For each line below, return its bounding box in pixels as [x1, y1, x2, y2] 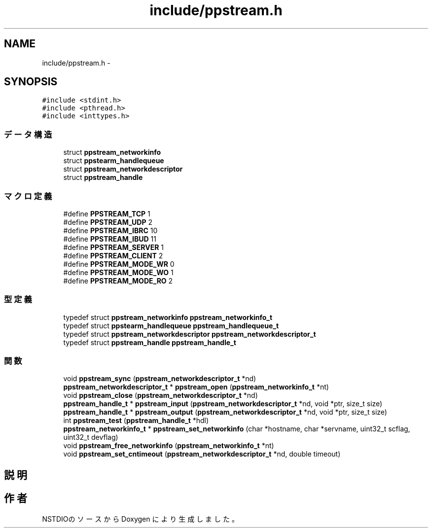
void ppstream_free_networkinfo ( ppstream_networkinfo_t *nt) [63, 441, 274, 450]
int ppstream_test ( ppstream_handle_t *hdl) [63, 416, 209, 425]
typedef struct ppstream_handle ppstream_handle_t [63, 338, 236, 347]
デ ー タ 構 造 [4, 129, 52, 140]
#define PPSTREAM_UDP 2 [63, 217, 152, 226]
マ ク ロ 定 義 [4, 191, 52, 201]
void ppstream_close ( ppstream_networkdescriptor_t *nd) [63, 391, 258, 400]
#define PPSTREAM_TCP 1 [63, 209, 150, 218]
